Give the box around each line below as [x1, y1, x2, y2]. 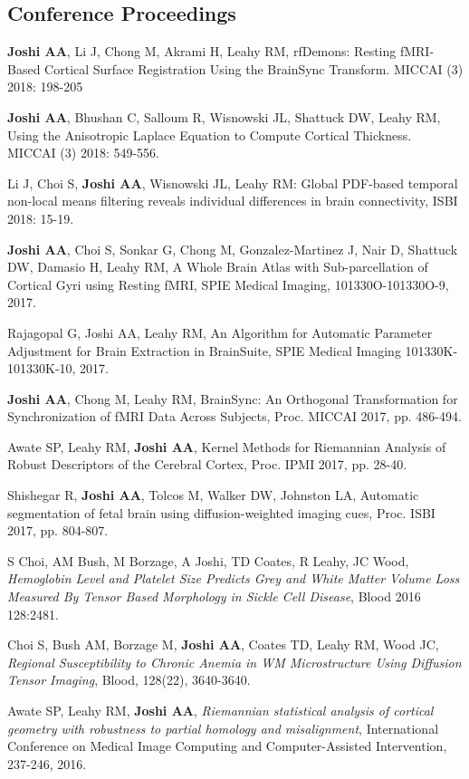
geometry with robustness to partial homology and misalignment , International [7, 718, 439, 737]
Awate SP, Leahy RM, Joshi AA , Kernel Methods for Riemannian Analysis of [7, 437, 446, 456]
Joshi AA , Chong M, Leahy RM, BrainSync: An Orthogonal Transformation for [7, 389, 458, 408]
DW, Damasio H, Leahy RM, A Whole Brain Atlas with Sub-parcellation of [7, 257, 428, 276]
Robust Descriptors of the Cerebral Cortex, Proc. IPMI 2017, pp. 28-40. [7, 455, 407, 474]
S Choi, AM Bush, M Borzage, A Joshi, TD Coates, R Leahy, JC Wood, [7, 551, 409, 570]
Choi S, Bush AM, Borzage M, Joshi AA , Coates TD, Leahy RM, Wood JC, [7, 635, 439, 654]
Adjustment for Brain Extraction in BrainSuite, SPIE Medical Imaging [7, 341, 401, 360]
